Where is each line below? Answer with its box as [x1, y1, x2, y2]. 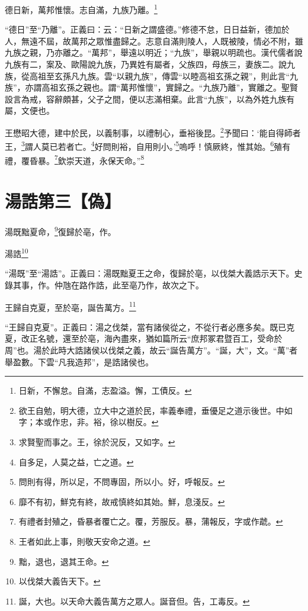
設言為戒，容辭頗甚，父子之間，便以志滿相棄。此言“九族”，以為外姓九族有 [5, 92, 295, 105]
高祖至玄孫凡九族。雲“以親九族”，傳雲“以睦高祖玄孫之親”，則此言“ [29, 69, 290, 82]
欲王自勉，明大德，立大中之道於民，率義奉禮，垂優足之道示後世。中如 [18, 404, 293, 416]
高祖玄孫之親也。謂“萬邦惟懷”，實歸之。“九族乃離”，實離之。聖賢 [41, 81, 299, 94]
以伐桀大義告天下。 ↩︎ [18, 575, 101, 587]
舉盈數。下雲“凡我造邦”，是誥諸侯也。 [5, 355, 154, 368]
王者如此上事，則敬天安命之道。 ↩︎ [18, 535, 150, 547]
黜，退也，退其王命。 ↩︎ [18, 555, 109, 567]
